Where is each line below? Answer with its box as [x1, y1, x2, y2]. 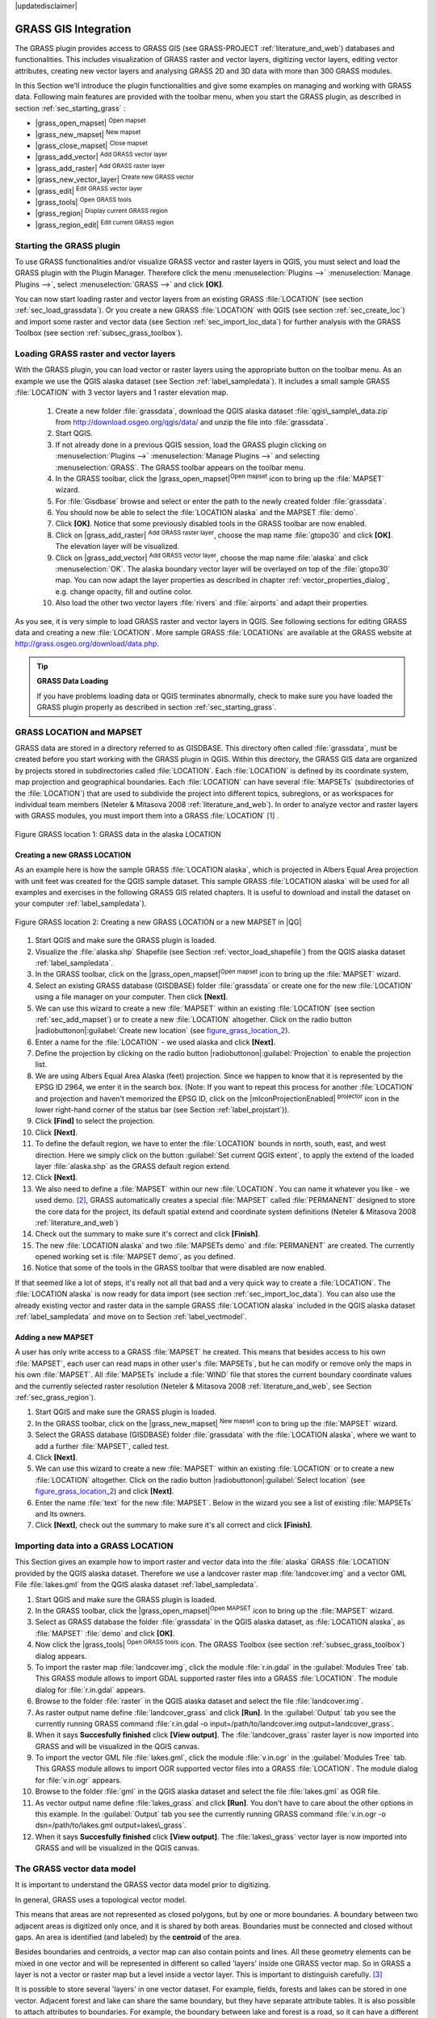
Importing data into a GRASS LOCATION [15, 1540, 174, 1551]
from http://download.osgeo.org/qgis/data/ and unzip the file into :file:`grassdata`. [55, 417, 329, 427]
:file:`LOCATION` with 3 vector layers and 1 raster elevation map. [15, 387, 229, 397]
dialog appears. [35, 1651, 87, 1660]
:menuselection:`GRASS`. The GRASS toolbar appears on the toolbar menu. [55, 463, 306, 472]
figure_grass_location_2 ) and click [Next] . [35, 1486, 174, 1497]
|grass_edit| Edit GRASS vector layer [35, 184, 143, 195]
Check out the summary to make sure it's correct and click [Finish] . [35, 1229, 260, 1239]
